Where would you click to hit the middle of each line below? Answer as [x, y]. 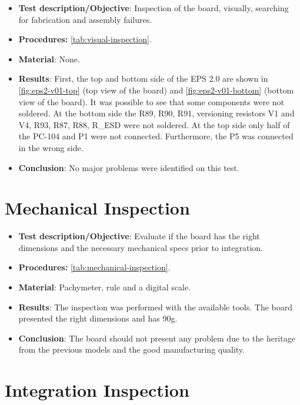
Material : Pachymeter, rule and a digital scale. [105, 287]
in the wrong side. [51, 147]
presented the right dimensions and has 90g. [98, 318]
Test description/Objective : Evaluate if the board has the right [139, 236]
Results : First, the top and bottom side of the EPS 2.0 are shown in [143, 78]
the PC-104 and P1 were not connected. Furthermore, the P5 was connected [156, 136]
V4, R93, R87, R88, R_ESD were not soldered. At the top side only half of [154, 124]
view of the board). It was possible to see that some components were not [151, 101]
